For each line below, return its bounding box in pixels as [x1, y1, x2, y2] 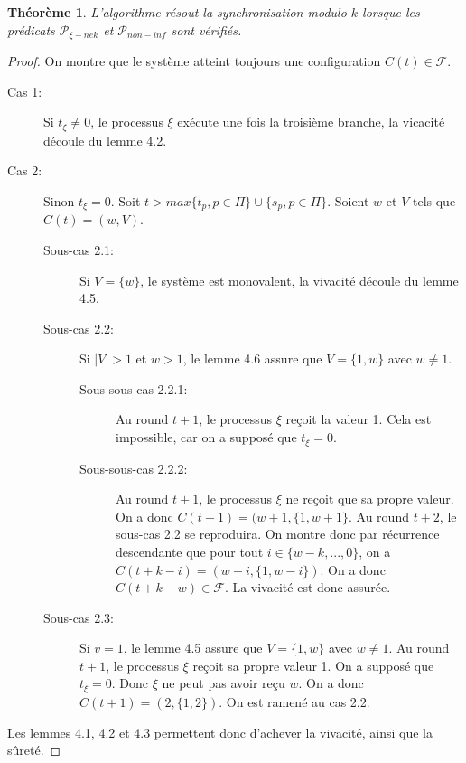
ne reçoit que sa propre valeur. [285, 489, 454, 508]
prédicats [7, 20, 55, 39]
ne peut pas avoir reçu [162, 674, 285, 692]
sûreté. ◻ [7, 740, 61, 759]
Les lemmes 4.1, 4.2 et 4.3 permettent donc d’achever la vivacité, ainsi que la [7, 722, 433, 741]
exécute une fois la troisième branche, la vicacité [177, 112, 445, 131]
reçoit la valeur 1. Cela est [285, 410, 432, 429]
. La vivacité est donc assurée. [224, 578, 391, 597]
